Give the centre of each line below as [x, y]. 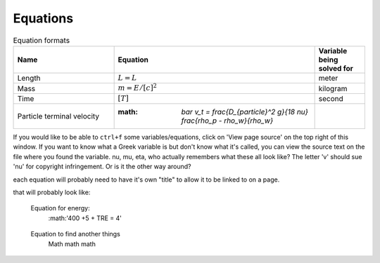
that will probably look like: [52, 192]
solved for [336, 68]
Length [29, 79]
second [331, 98]
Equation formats [42, 40]
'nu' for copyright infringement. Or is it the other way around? [102, 167]
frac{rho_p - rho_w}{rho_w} [227, 121]
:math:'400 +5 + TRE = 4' [85, 218]
